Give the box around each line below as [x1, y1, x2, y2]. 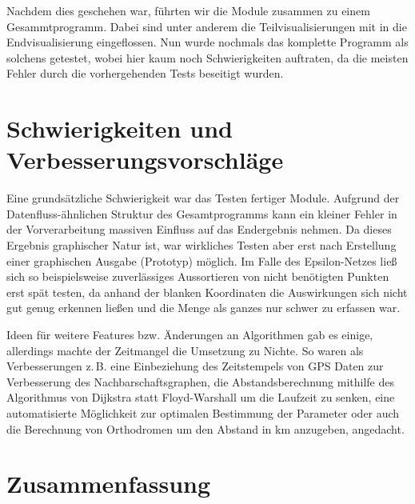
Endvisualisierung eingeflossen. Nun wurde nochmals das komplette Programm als [6, 34, 409, 50]
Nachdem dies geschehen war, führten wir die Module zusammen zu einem [6, 2, 370, 18]
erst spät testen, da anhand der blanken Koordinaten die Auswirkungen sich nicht [6, 283, 408, 300]
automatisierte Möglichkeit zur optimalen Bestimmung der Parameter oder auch [6, 405, 400, 421]
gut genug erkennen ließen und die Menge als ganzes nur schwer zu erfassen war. [6, 299, 401, 316]
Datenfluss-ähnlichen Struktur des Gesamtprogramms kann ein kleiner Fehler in [6, 205, 397, 222]
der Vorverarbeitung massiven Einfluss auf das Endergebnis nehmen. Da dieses [6, 221, 392, 238]
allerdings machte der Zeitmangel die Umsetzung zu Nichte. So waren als [6, 342, 364, 358]
